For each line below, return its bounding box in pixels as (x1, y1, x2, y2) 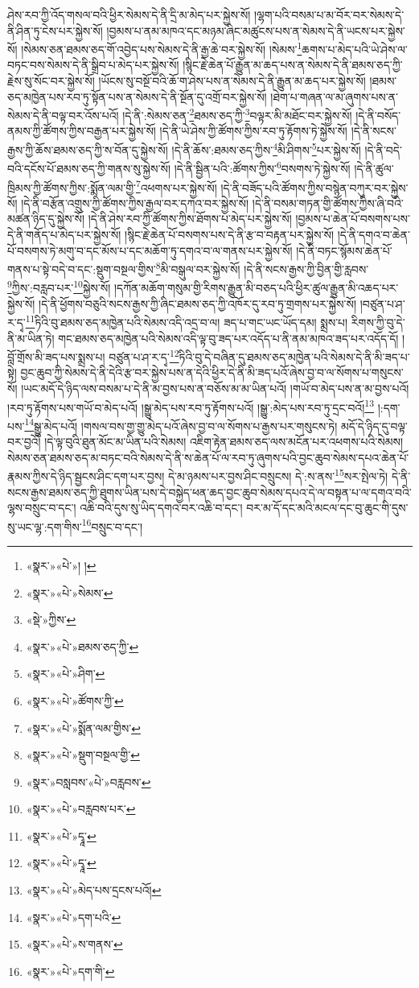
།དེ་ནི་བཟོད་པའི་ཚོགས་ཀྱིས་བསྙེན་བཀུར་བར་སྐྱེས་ (220, 179, 409, 196)
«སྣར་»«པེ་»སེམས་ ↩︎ (26, 584, 113, 601)
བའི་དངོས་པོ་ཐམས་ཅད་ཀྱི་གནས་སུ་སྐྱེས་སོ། (7, 159, 171, 176)
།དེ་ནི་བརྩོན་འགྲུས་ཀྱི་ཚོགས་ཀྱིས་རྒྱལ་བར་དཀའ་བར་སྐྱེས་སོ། (21, 194, 249, 211)
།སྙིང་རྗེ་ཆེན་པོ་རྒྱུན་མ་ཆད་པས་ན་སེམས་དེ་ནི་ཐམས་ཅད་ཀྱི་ (183, 56, 403, 73)
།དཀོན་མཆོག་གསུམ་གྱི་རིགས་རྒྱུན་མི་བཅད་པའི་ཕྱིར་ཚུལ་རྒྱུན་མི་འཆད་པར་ (113, 279, 399, 296)
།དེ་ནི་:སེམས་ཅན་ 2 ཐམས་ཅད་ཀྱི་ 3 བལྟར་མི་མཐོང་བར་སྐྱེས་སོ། (122, 105, 352, 123)
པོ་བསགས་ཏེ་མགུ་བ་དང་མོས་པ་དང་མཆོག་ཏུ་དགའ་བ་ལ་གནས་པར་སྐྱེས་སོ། (7, 242, 293, 258)
